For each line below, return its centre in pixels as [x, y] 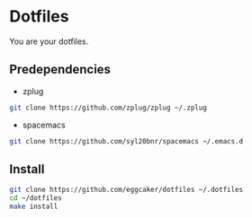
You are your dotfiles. [49, 41]
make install [34, 207]
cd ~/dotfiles [36, 198]
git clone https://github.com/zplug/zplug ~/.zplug [108, 108]
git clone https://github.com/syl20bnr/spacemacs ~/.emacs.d [126, 141]
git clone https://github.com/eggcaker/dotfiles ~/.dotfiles [126, 190]
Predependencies [60, 70]
